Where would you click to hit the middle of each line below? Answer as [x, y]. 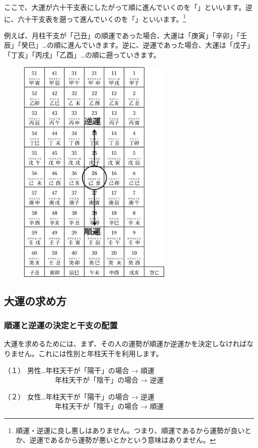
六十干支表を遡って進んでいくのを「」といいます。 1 [102, 18]
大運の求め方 [35, 300]
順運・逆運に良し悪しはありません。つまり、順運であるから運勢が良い [130, 430]
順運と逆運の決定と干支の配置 [61, 325]
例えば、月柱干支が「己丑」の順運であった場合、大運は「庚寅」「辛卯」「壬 [126, 35]
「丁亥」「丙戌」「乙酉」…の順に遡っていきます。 [82, 55]
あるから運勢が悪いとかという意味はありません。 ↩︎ [133, 440]
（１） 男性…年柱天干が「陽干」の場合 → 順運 [79, 370]
